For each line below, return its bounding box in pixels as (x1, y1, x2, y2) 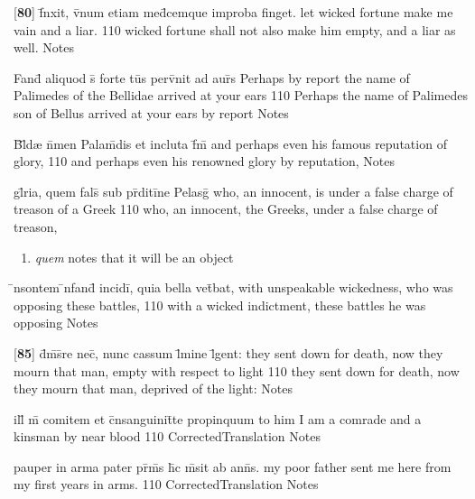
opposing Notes (14, 313, 98, 332)
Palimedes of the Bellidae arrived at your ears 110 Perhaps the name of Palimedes (14, 86, 468, 105)
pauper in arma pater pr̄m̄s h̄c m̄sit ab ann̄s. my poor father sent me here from (14, 457, 452, 476)
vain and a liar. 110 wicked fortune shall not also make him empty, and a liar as (14, 20, 456, 39)
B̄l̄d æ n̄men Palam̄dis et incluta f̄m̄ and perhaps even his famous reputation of (14, 134, 447, 152)
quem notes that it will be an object (34, 247, 234, 266)
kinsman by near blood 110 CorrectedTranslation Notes (14, 427, 321, 446)
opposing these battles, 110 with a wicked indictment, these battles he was (14, 295, 426, 314)
